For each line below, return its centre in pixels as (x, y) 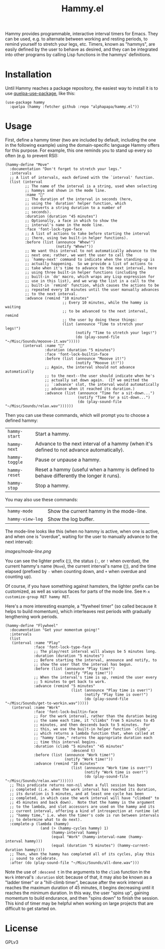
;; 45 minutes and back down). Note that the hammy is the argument (82, 803)
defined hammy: (22, 421)
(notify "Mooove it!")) (100, 363)
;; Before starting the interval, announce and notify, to (95, 660)
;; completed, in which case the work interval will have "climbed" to (84, 798)
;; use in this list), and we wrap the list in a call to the (90, 281)
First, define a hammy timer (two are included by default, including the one (81, 140)
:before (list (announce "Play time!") (74, 669)
